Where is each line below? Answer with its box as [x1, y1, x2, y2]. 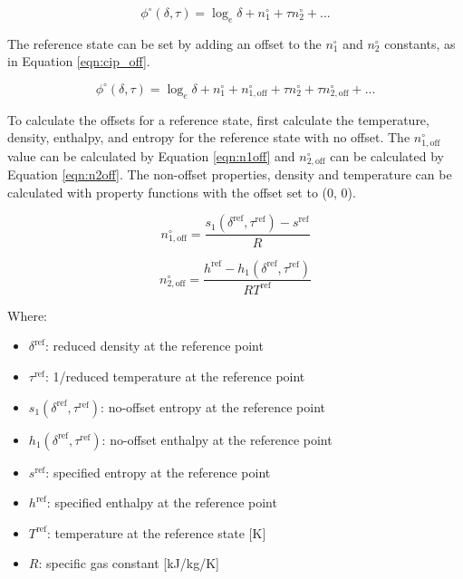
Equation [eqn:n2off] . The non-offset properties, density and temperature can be [7, 165, 452, 184]
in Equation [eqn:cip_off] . [7, 52, 150, 71]
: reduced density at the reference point [45, 336, 264, 355]
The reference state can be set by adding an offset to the [7, 34, 322, 53]
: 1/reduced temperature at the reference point [44, 367, 305, 386]
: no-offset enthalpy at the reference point [101, 429, 333, 449]
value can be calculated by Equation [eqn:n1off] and [7, 146, 295, 165]
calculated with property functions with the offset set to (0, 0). [7, 182, 356, 201]
